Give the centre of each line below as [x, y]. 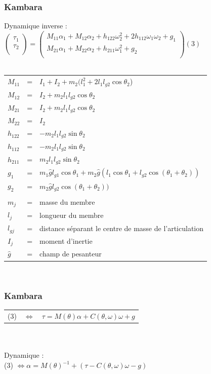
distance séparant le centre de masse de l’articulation [122, 228]
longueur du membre [72, 215]
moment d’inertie [66, 241]
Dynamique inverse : [36, 26]
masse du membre [67, 202]
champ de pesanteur [71, 254]
